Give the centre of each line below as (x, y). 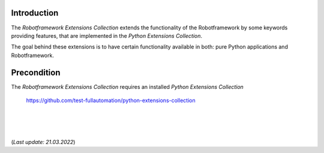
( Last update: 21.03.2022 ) (43, 142)
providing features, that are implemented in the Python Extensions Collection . (107, 35)
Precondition (36, 72)
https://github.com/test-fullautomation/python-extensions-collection (111, 100)
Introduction (35, 13)
